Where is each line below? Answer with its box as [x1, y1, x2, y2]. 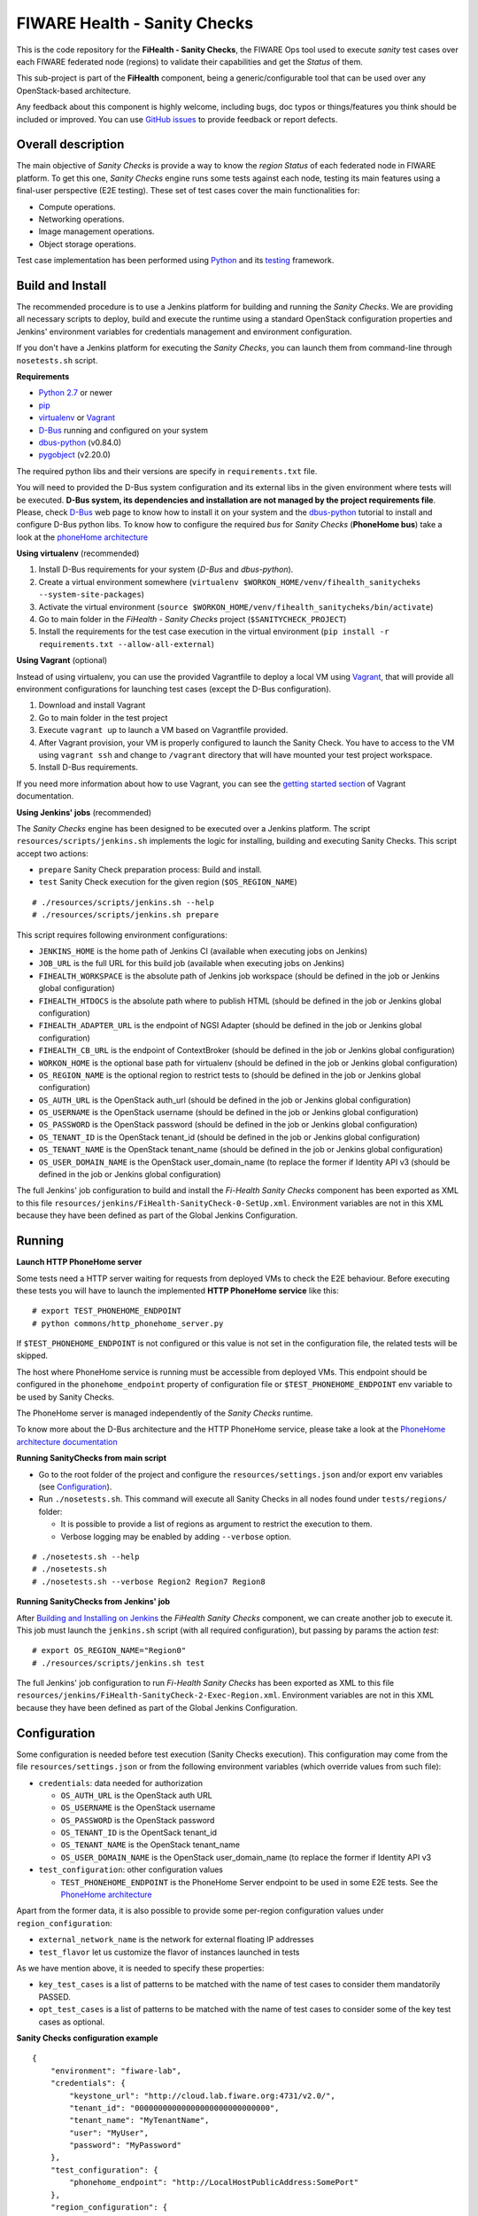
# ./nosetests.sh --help [32, 1551, 140, 1562]
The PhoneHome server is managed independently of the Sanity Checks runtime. [16, 1408, 313, 1418]
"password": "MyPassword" [69, 2141, 181, 2150]
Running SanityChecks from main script [16, 1453, 167, 1463]
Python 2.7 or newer [38, 387, 113, 398]
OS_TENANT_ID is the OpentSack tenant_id [60, 1827, 217, 1838]
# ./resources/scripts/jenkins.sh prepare [32, 909, 220, 920]
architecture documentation [16, 1436, 119, 1447]
